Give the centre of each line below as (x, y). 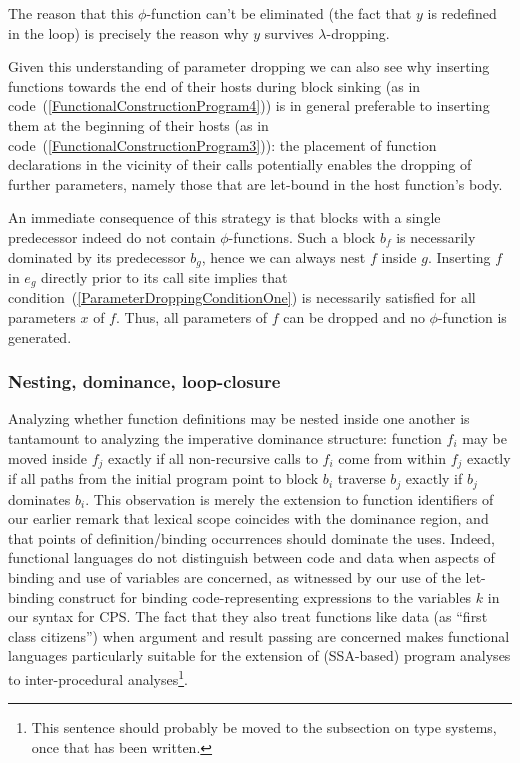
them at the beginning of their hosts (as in (138, 124)
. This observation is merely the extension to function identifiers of (289, 498)
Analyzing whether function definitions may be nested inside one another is (239, 418)
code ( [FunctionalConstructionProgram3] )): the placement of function (222, 144)
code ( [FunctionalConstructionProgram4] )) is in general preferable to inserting (249, 105)
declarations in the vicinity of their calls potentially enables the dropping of (240, 164)
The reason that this (71, 13)
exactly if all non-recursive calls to (213, 457)
